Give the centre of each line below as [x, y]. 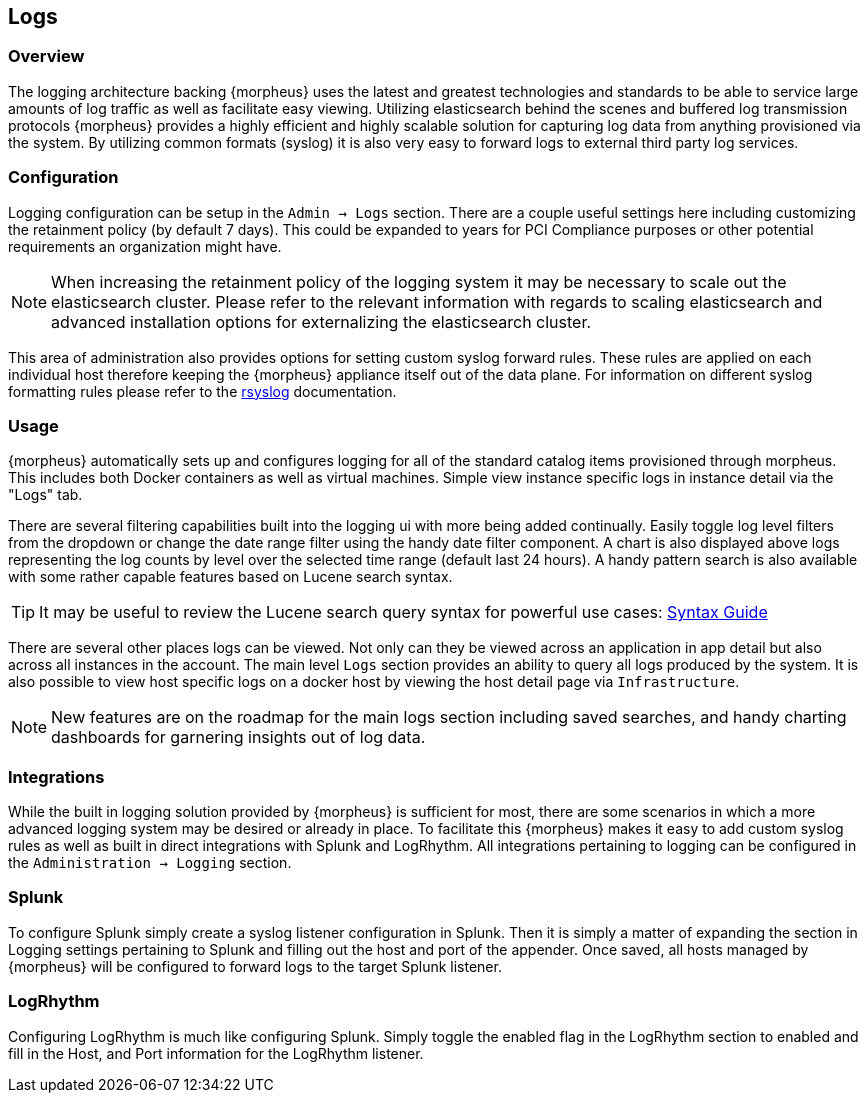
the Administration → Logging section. [150, 863]
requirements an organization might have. [145, 246]
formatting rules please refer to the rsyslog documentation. [202, 391]
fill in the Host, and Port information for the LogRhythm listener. [216, 1053]
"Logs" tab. [45, 495]
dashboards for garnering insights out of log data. [238, 737]
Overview [46, 56]
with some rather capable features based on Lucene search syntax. [230, 577]
